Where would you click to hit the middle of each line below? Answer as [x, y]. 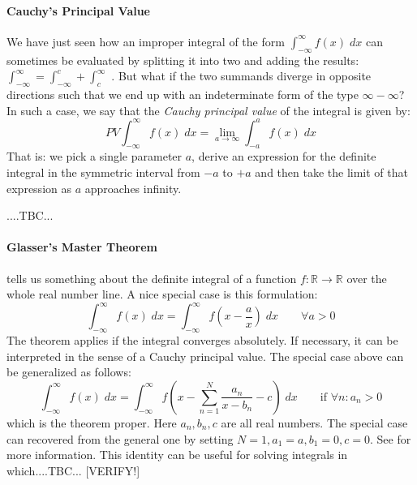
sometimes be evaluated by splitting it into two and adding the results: [183, 60]
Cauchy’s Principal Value [79, 10]
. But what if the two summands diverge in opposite [241, 76]
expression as [39, 188]
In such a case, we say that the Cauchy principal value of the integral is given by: [208, 110]
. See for [390, 438]
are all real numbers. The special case [314, 422]
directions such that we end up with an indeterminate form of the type [183, 94]
